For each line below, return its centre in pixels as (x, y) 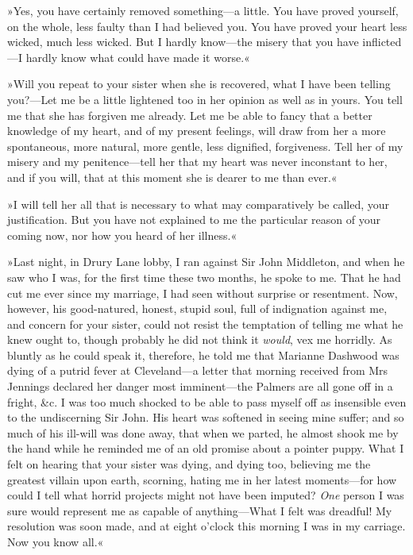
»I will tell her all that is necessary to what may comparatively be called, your (199, 204)
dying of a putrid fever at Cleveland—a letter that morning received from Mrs (198, 370)
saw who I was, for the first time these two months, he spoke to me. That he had (204, 277)
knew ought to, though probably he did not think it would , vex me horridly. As (200, 339)
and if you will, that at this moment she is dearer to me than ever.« (172, 177)
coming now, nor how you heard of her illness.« (122, 235)
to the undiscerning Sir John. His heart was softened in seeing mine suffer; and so (206, 417)
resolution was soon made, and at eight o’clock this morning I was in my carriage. (206, 526)
